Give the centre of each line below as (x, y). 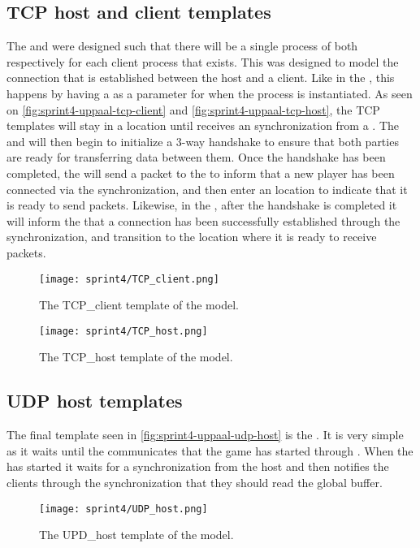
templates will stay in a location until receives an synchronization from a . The (203, 125)
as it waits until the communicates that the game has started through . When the (210, 450)
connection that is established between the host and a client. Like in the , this (201, 78)
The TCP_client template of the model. (139, 305)
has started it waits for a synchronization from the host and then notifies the (198, 466)
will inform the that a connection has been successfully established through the (204, 220)
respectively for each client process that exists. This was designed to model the (203, 61)
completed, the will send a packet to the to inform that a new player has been (201, 173)
